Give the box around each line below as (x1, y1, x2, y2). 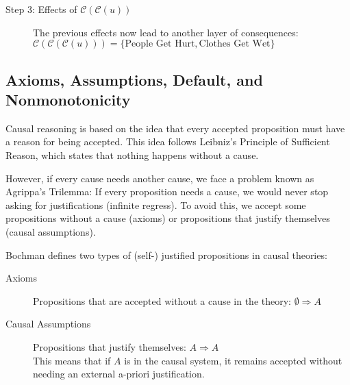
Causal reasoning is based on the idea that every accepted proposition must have (5, 121, 345, 135)
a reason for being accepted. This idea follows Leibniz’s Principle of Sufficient (5, 134, 330, 149)
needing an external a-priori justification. (33, 367, 205, 381)
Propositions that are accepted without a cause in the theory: (33, 293, 291, 308)
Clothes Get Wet (199, 39, 271, 49)
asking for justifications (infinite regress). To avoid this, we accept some (5, 197, 306, 212)
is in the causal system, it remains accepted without (124, 353, 342, 367)
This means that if (33, 353, 111, 367)
